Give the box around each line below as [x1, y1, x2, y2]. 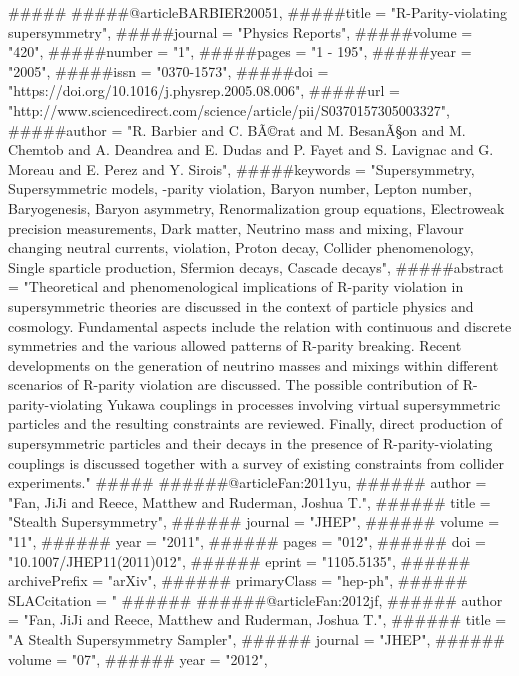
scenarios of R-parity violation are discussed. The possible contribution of [8, 374, 459, 395]
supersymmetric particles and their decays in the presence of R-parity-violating [8, 433, 493, 454]
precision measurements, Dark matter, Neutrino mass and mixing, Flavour [8, 217, 464, 238]
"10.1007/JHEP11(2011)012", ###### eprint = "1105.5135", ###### [8, 550, 471, 571]
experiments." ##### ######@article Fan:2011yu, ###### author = [8, 472, 487, 493]
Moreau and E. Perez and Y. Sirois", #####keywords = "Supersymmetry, [8, 158, 475, 179]
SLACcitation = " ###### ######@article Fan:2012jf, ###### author [8, 589, 503, 610]
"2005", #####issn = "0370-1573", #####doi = [8, 60, 329, 81]
